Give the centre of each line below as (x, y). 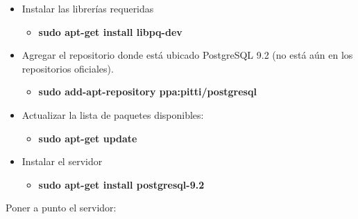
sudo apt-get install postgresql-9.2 (121, 184)
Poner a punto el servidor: (61, 208)
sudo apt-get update (88, 138)
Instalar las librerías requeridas (88, 8)
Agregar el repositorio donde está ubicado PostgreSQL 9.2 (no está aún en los (187, 55)
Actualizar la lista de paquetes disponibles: (113, 114)
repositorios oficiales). (68, 68)
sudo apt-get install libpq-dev (110, 31)
